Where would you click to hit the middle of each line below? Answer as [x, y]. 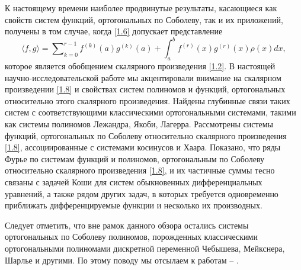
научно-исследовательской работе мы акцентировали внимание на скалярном [143, 77]
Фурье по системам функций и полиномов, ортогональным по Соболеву [135, 158]
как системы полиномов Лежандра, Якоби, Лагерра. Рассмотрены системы [139, 124]
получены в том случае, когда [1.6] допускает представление [114, 31]
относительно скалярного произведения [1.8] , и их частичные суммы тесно [140, 170]
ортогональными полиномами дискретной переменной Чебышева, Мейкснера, [145, 248]
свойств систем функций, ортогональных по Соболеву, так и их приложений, [144, 19]
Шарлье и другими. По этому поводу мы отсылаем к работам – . [122, 260]
